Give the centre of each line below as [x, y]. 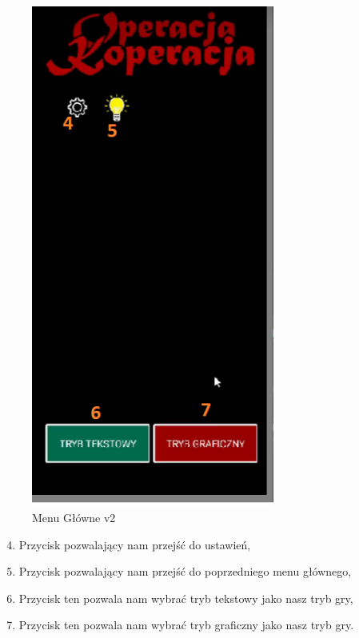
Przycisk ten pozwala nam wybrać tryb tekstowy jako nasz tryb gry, [186, 598]
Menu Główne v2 [74, 517]
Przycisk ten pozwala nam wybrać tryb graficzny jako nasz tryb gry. [186, 625]
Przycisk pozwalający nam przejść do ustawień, [135, 544]
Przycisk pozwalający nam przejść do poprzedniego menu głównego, [185, 571]
